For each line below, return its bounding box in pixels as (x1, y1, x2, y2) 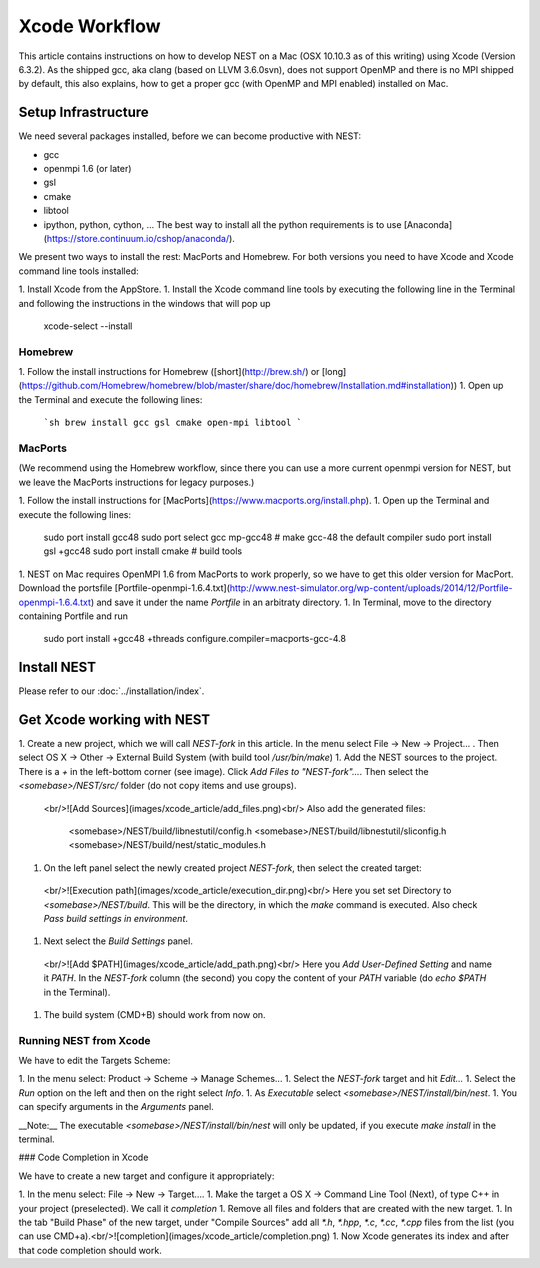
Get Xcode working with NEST (18, 711, 211, 728)
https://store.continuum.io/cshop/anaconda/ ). (46, 232, 235, 244)
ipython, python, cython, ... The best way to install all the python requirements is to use (43, 218, 402, 230)
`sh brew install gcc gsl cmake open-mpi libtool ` (43, 417, 303, 429)
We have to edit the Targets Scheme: (18, 1055, 171, 1067)
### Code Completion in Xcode (18, 1151, 149, 1164)
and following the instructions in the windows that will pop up (18, 297, 271, 309)
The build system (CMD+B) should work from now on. (43, 1008, 266, 1020)
